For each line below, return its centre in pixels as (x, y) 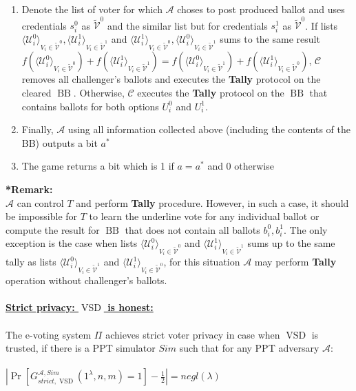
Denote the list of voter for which (92, 9)
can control (40, 202)
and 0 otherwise (241, 166)
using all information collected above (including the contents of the (209, 129)
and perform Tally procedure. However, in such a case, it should (212, 202)
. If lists (322, 25)
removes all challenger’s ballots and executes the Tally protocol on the (171, 79)
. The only (306, 229)
